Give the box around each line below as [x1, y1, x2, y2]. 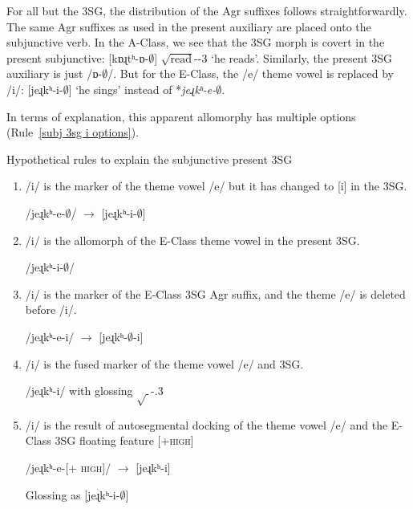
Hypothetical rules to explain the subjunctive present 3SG [6, 150, 293, 167]
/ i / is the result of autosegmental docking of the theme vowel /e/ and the [25, 416, 388, 433]
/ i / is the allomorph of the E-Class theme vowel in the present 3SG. [25, 231, 360, 248]
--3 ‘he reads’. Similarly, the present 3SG [194, 49, 393, 66]
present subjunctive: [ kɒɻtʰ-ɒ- [6, 49, 149, 66]
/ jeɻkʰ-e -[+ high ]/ [25, 459, 111, 476]
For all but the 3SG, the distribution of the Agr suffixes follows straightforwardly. [6, 2, 407, 18]
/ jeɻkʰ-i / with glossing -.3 [25, 382, 164, 399]
